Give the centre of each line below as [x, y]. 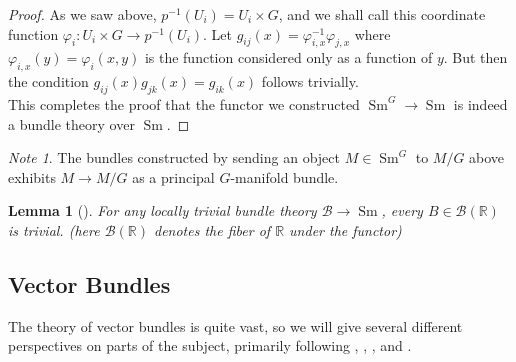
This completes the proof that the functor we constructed [184, 103]
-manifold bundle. [284, 176]
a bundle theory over [71, 123]
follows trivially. [310, 81]
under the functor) [345, 229]
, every [402, 210]
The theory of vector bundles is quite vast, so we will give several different [235, 325]
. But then [475, 57]
